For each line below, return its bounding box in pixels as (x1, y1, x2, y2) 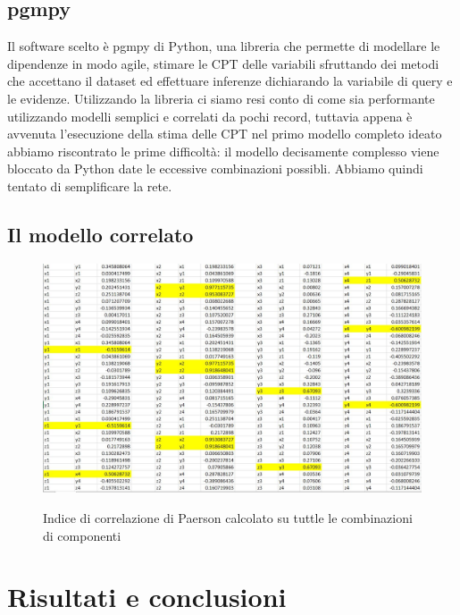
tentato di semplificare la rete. (7, 176, 172, 195)
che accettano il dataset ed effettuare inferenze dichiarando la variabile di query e (7, 72, 453, 90)
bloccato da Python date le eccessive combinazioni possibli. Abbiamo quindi (7, 159, 423, 178)
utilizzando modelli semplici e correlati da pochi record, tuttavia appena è (7, 106, 413, 125)
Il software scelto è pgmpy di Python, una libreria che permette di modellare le (7, 37, 440, 55)
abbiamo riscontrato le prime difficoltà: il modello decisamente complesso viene (7, 141, 439, 160)
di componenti (43, 526, 121, 544)
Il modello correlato (7, 220, 194, 248)
